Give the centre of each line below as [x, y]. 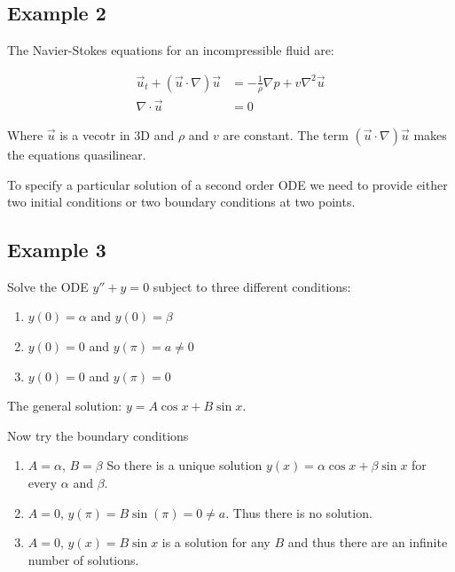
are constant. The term [286, 134]
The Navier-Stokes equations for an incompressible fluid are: [171, 50]
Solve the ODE [48, 286]
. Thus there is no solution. [299, 512]
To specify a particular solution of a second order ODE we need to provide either [227, 184]
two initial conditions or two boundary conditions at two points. [181, 202]
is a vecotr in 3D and [117, 134]
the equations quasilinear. [77, 154]
